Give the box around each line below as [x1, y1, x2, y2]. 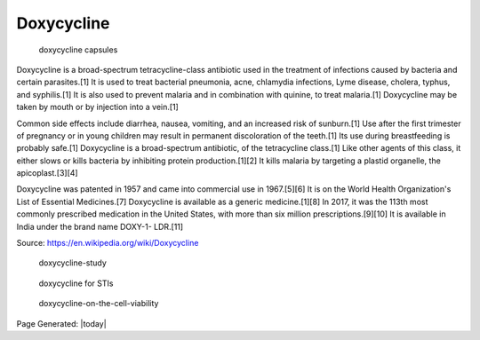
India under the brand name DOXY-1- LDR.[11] [16, 221, 184, 232]
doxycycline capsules [38, 44, 118, 55]
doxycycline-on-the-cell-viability [38, 298, 159, 309]
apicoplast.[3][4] [16, 168, 79, 178]
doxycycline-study [38, 257, 107, 268]
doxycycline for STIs [38, 278, 114, 289]
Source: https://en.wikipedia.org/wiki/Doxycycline [16, 238, 199, 249]
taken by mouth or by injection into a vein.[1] [16, 102, 180, 113]
